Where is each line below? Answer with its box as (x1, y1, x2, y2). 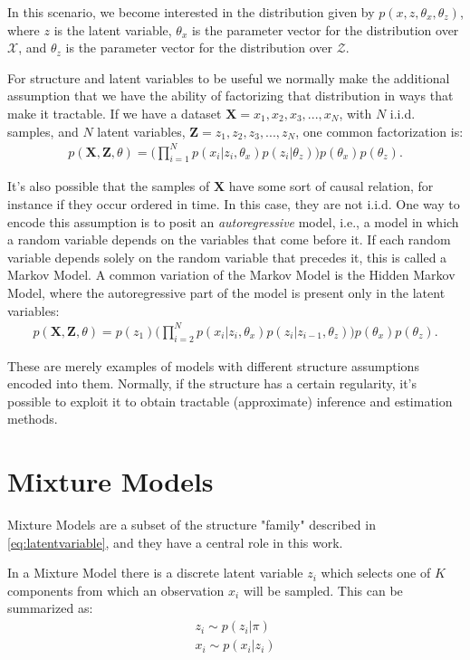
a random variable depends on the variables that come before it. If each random (7, 230, 451, 249)
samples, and (7, 121, 79, 140)
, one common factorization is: (295, 121, 464, 140)
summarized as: (7, 598, 93, 617)
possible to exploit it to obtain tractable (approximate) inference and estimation (7, 391, 453, 410)
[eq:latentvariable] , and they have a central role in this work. (7, 532, 343, 551)
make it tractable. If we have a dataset (7, 103, 222, 122)
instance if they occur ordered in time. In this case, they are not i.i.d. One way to (7, 195, 460, 214)
